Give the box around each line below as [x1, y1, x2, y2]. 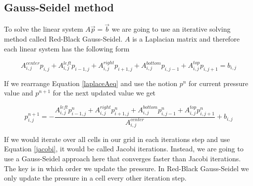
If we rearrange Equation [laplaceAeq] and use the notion [4, 78, 178, 88]
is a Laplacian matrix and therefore [132, 34, 240, 44]
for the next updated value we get [52, 88, 156, 98]
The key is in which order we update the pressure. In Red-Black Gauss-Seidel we [4, 163, 249, 173]
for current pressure [189, 78, 249, 88]
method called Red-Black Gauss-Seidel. [4, 34, 123, 44]
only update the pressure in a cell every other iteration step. [4, 173, 187, 183]
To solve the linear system [4, 24, 83, 34]
